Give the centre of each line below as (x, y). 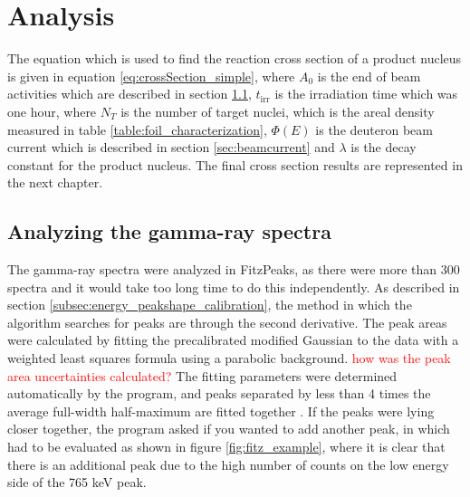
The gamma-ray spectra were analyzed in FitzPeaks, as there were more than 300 (234, 269)
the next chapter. (55, 182)
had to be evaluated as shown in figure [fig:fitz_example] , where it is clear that (226, 447)
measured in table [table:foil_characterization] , (137, 129)
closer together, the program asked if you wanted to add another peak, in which (229, 429)
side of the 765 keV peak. (77, 482)
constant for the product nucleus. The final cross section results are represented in (235, 164)
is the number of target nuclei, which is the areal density (278, 111)
